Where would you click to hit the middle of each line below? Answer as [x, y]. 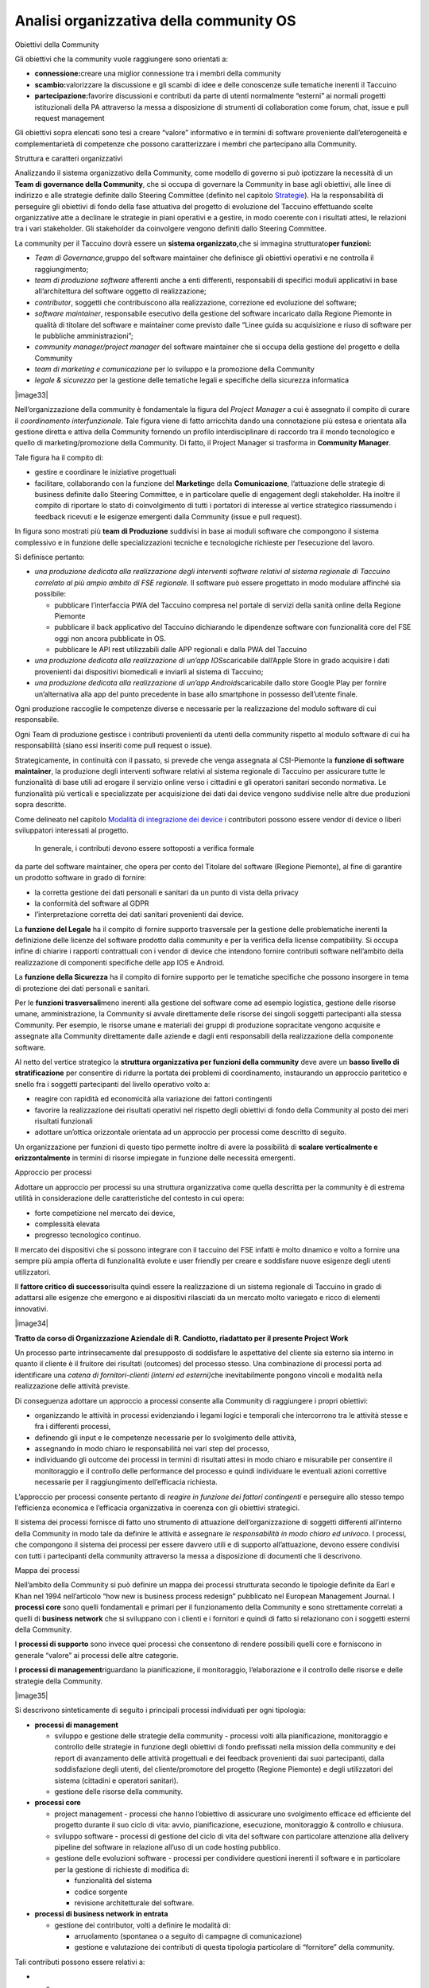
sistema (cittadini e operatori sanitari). [116, 1780]
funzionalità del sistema [113, 1881]
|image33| [31, 394]
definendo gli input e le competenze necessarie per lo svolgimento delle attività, [166, 1437]
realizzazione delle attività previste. [72, 1386]
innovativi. [31, 1309]
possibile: [50, 594]
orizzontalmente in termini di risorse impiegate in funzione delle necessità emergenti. [155, 1158]
